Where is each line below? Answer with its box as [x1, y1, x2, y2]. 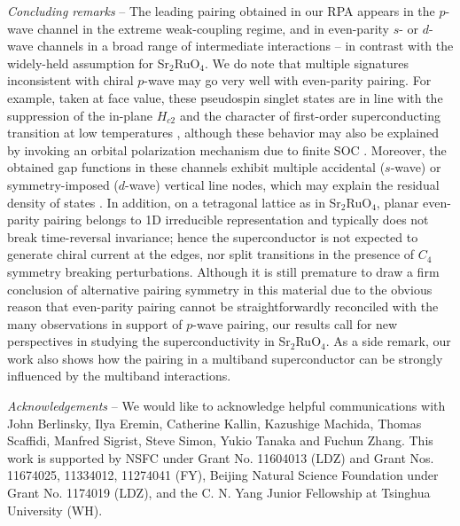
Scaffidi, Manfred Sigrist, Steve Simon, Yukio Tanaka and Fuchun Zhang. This [7, 431, 433, 450]
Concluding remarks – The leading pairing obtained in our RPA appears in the [7, 2, 435, 20]
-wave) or [390, 158, 441, 177]
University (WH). [7, 500, 103, 519]
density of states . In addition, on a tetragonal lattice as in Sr [7, 192, 341, 211]
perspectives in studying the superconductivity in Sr [7, 332, 291, 350]
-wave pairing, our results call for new [192, 314, 398, 333]
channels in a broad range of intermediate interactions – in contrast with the [37, 36, 454, 55]
